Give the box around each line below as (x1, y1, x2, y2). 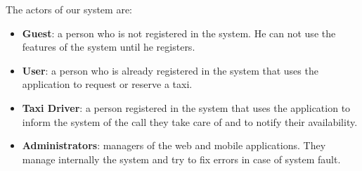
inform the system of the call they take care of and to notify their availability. (22, 114, 358, 129)
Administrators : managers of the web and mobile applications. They (22, 138, 326, 153)
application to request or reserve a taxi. (22, 77, 193, 91)
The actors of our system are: (6, 2, 132, 16)
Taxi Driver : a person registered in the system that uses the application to (22, 100, 351, 115)
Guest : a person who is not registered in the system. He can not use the (22, 25, 336, 40)
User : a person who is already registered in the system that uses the (22, 63, 318, 77)
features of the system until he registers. (22, 39, 195, 54)
